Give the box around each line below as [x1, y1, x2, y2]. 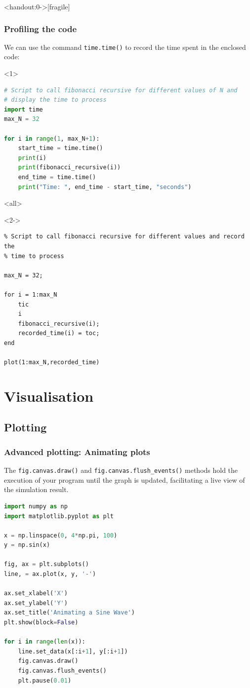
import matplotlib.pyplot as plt [4, 512, 114, 520]
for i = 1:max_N [4, 291, 57, 298]
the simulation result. [4, 484, 69, 495]
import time [4, 106, 43, 113]
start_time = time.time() [18, 145, 103, 152]
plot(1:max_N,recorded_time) [4, 359, 100, 366]
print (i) [18, 154, 46, 161]
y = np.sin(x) [4, 541, 50, 549]
